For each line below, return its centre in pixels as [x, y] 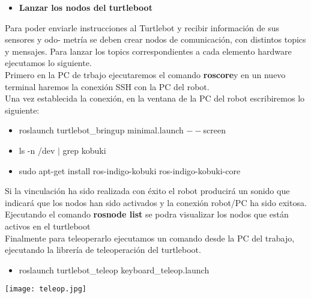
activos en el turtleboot [48, 226]
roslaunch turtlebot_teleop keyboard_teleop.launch [114, 269]
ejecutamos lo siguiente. [48, 63]
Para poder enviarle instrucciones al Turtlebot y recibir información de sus [142, 27]
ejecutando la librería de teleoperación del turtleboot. [103, 250]
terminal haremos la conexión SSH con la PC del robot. [107, 86]
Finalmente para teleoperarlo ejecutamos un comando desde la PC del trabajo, [150, 238]
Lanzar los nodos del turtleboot [86, 7]
